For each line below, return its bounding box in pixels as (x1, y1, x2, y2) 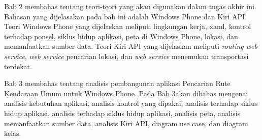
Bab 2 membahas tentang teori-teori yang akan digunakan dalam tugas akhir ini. (4, 1, 256, 11)
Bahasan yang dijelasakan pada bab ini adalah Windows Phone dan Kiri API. (4, 11, 247, 21)
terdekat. (4, 61, 32, 71)
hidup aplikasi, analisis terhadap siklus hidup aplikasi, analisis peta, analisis (4, 107, 241, 118)
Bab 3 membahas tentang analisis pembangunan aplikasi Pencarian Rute (4, 78, 231, 89)
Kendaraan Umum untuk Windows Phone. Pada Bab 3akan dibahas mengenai (4, 88, 248, 98)
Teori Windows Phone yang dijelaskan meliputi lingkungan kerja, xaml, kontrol (4, 21, 251, 32)
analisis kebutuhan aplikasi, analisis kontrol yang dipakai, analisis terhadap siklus (4, 98, 258, 108)
